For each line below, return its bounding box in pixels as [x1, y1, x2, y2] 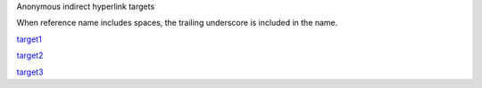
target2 [16, 50, 44, 61]
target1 [16, 34, 42, 44]
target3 [16, 67, 44, 77]
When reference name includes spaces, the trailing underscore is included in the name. [16, 18, 338, 28]
